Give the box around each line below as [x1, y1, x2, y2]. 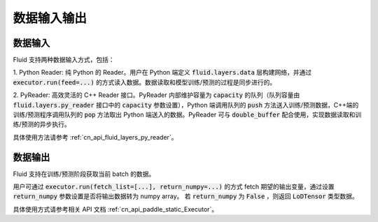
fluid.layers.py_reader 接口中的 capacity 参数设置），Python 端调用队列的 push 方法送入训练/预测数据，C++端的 [13, 101, 359, 109]
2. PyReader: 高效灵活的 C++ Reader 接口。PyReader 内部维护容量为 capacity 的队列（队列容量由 [13, 91, 300, 99]
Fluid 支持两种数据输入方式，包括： [13, 56, 115, 64]
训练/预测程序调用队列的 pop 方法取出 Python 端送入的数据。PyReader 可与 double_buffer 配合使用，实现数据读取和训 [13, 110, 362, 119]
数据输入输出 [13, 10, 87, 26]
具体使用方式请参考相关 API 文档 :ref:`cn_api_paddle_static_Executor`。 [13, 205, 218, 213]
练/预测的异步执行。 [13, 120, 71, 128]
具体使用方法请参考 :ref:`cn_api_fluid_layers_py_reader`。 [13, 133, 178, 141]
